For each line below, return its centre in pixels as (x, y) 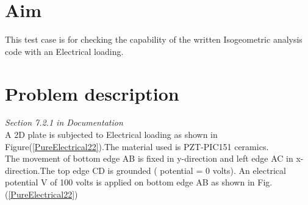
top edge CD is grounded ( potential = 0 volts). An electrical (172, 170)
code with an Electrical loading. (64, 51)
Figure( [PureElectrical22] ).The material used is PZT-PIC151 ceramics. (137, 146)
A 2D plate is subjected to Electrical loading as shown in (111, 135)
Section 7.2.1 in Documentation (64, 122)
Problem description (92, 93)
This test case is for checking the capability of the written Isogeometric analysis (154, 39)
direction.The (30, 170)
